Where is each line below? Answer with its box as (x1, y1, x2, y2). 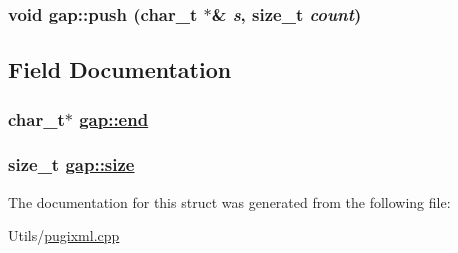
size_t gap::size (8, 152, 135, 177)
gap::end (79, 106, 149, 131)
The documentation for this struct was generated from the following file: (8, 191, 451, 212)
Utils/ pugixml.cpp (8, 225, 120, 246)
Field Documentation (8, 54, 232, 85)
